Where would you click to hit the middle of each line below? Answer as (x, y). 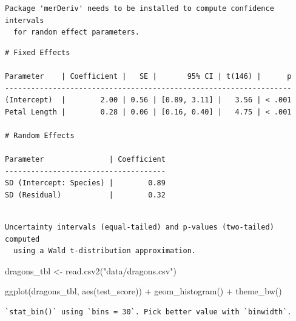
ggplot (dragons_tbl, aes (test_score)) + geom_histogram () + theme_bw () (143, 291)
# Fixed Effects (38, 52)
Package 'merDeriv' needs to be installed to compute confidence (140, 8)
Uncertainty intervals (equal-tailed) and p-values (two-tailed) (140, 227)
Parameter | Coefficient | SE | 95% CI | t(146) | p (148, 76)
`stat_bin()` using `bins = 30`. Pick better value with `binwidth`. (148, 312)
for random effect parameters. (76, 32)
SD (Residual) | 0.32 (85, 195)
